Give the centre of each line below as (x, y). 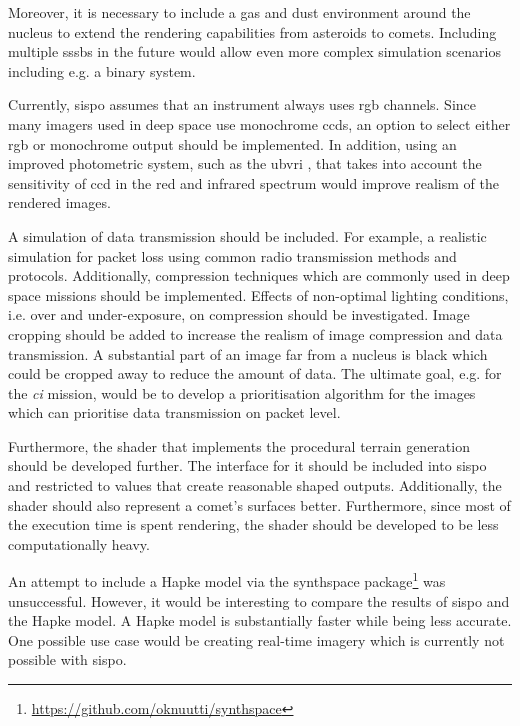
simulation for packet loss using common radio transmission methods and (232, 255)
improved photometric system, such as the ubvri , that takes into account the (245, 163)
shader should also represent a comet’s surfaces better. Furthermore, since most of (259, 504)
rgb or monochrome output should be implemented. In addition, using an (232, 143)
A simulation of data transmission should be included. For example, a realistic (247, 235)
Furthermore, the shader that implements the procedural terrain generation (239, 445)
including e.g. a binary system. (102, 70)
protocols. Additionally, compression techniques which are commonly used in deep (259, 275)
